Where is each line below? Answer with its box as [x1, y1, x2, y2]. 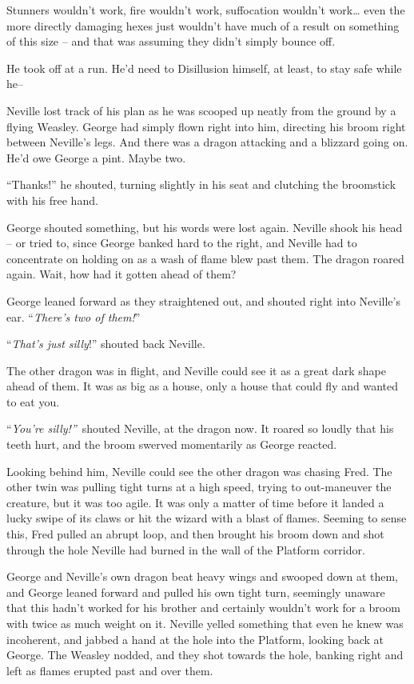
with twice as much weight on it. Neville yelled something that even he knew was [6, 615, 404, 631]
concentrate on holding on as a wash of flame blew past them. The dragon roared [6, 250, 404, 266]
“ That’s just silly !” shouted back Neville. [6, 335, 205, 352]
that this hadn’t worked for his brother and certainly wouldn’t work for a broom [6, 599, 400, 616]
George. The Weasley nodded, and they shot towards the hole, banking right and [6, 646, 404, 663]
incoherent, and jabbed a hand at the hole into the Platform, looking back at [6, 630, 384, 647]
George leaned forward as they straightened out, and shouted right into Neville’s [6, 292, 400, 309]
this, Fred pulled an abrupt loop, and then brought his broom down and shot [6, 526, 384, 542]
